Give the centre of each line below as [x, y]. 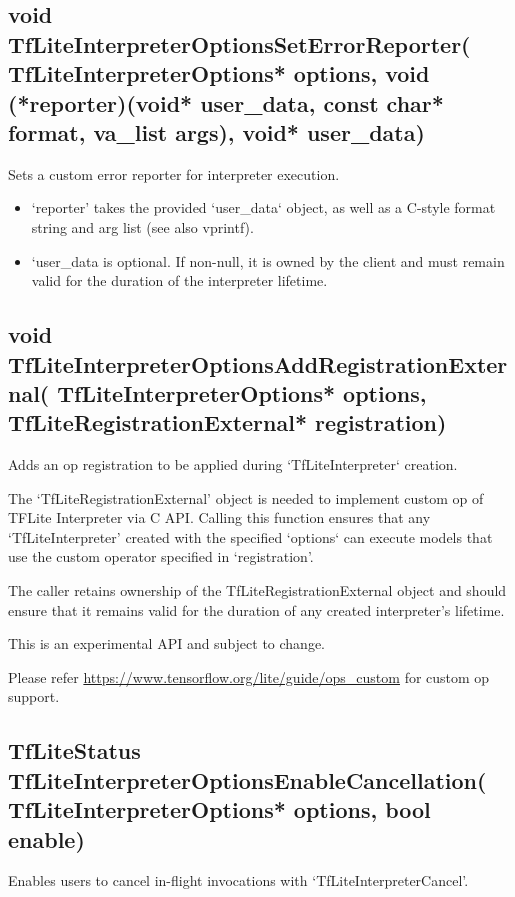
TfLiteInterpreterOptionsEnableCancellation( [247, 779]
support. [34, 696]
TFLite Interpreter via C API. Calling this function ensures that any [219, 517]
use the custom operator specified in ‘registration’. [161, 556]
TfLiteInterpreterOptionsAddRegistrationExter [258, 363]
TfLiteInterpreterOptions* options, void [219, 73]
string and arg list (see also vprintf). [142, 226]
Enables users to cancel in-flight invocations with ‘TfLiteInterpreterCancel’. [238, 880]
